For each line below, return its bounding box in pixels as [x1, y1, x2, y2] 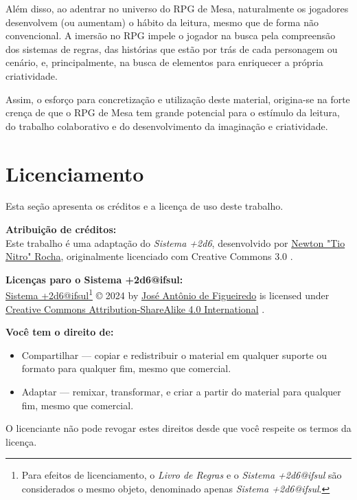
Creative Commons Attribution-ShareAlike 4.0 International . [5, 301, 265, 316]
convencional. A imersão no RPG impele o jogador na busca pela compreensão [5, 28, 336, 43]
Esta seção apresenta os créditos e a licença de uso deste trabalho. [5, 199, 284, 213]
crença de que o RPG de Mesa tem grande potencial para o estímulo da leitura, [5, 105, 340, 120]
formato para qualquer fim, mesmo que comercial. [21, 361, 231, 376]
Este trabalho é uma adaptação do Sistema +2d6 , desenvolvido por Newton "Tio [5, 235, 345, 250]
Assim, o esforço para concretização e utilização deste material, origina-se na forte [5, 91, 350, 106]
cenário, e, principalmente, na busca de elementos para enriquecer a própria [5, 55, 323, 69]
